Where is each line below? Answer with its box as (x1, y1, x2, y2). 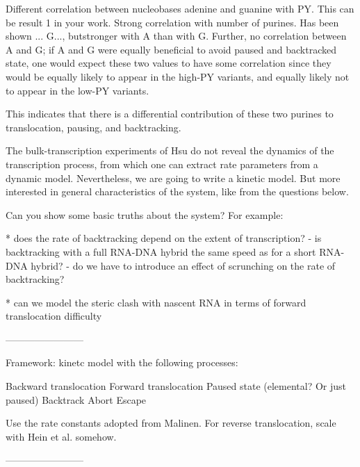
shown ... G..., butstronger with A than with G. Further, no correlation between (6, 28, 347, 43)
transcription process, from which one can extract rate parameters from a (6, 156, 318, 171)
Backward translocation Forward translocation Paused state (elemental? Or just (6, 379, 347, 393)
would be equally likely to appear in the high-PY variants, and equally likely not (6, 69, 350, 83)
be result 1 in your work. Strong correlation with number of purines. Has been (6, 15, 339, 29)
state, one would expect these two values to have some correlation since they (6, 56, 332, 70)
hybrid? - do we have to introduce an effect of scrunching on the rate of (31, 258, 336, 272)
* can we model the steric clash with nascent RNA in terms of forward (6, 295, 306, 309)
